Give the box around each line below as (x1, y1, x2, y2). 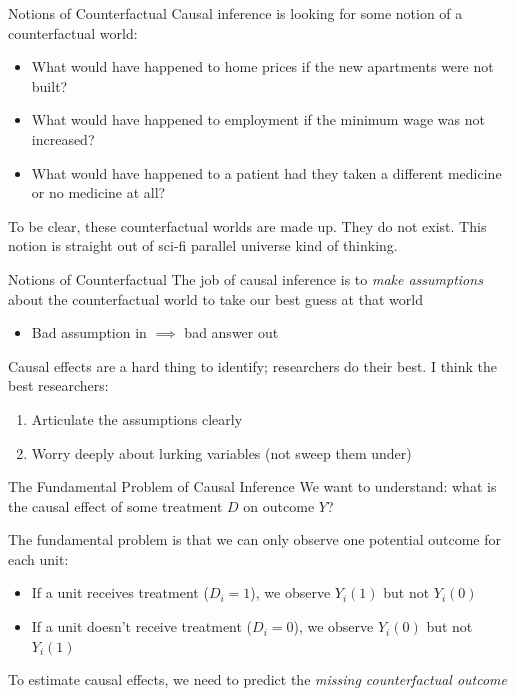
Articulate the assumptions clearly (31, 408, 243, 429)
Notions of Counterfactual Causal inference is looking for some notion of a (8, 3, 463, 23)
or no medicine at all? (31, 182, 166, 203)
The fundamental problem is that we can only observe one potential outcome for (8, 529, 501, 550)
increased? (31, 128, 95, 149)
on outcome (243, 495, 315, 516)
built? (31, 75, 68, 96)
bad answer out (184, 322, 279, 343)
